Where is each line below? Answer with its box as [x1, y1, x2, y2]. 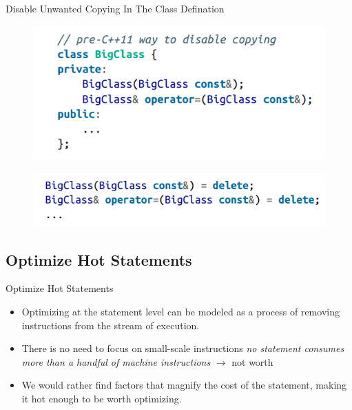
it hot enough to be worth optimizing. [21, 391, 182, 405]
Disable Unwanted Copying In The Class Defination [6, 1, 225, 15]
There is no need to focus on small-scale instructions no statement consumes [21, 341, 344, 355]
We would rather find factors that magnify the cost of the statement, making [21, 378, 347, 392]
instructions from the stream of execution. [21, 318, 200, 332]
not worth [231, 354, 273, 369]
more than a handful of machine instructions [21, 354, 211, 369]
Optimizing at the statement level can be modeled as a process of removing [21, 304, 340, 318]
